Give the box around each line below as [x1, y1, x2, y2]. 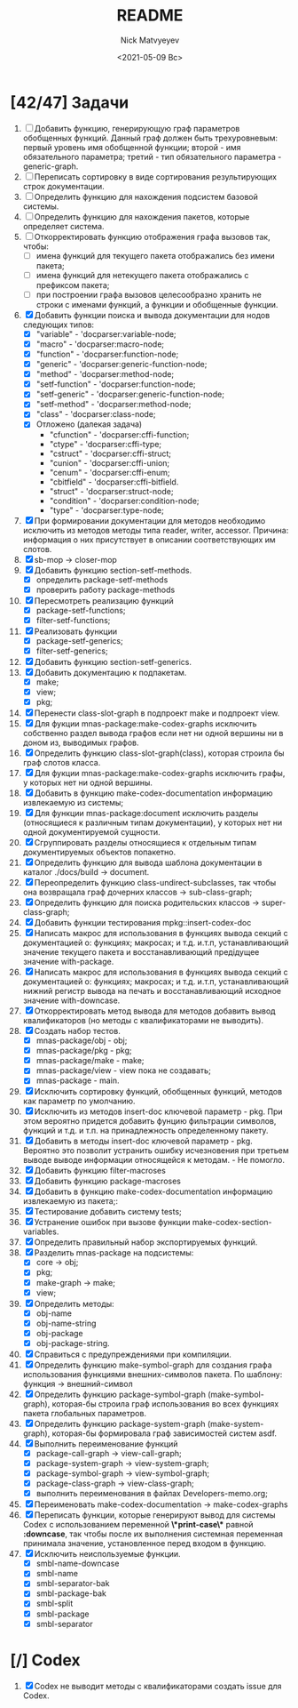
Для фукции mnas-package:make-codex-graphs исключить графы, [34, 768, 286, 779]
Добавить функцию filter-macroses [34, 1166, 167, 1176]
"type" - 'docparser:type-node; [49, 504, 165, 516]
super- [261, 897, 286, 908]
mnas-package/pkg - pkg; [35, 1046, 132, 1056]
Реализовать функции [34, 626, 118, 637]
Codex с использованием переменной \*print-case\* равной [22, 1520, 254, 1530]
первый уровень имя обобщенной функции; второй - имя [22, 141, 242, 152]
